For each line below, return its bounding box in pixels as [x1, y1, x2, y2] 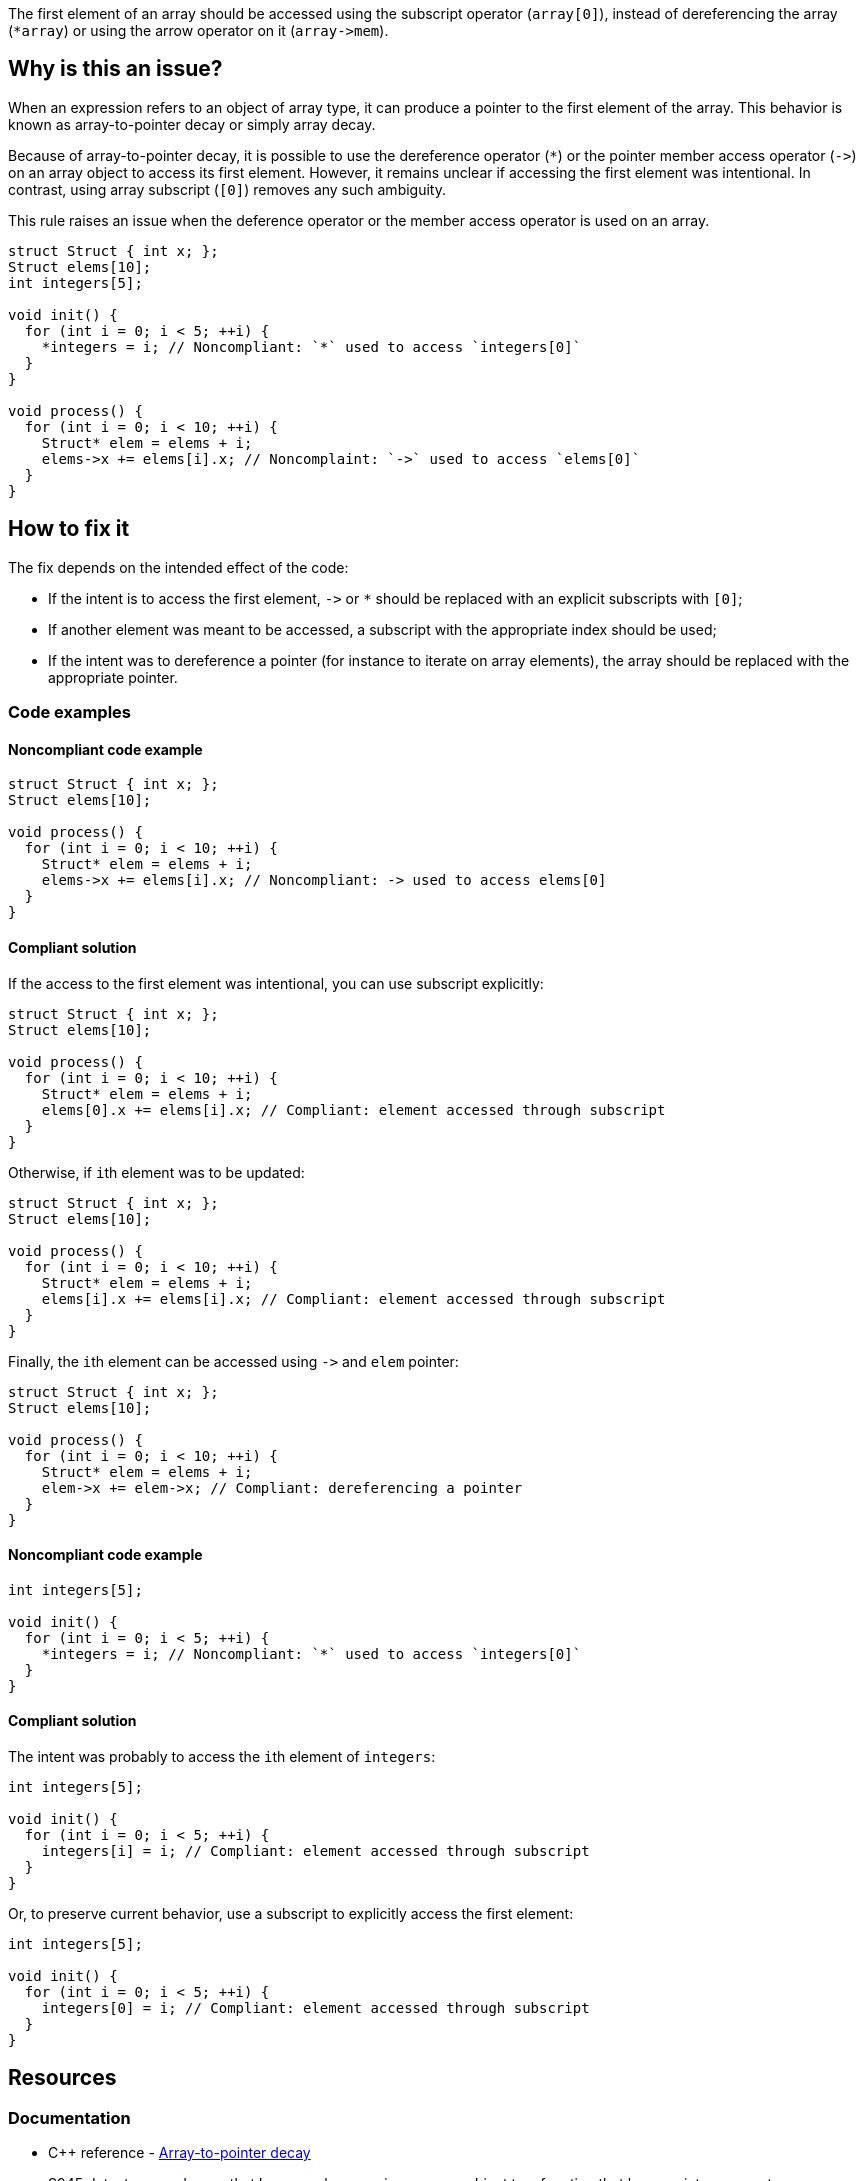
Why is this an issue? [8, 56, 223, 82]
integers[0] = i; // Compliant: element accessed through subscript [41, 1999, 590, 2016]
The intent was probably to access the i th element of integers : [8, 1747, 436, 1765]
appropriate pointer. [48, 668, 178, 686]
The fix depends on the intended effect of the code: [8, 558, 349, 576]
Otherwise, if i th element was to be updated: [8, 1163, 305, 1181]
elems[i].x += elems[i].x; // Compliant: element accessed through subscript [41, 1290, 666, 1307]
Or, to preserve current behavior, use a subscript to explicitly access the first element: [8, 1904, 574, 1922]
